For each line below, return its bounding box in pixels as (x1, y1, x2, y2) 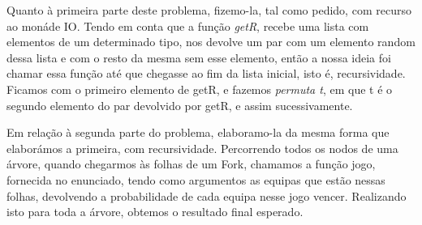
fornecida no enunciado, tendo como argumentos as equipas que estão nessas (6, 171, 385, 188)
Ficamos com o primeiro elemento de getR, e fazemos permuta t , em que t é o (6, 80, 393, 97)
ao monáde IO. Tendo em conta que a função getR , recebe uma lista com (6, 17, 369, 34)
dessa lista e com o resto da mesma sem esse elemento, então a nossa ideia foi (6, 49, 391, 66)
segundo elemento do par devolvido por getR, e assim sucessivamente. (6, 96, 353, 113)
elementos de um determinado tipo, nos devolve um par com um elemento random (6, 33, 416, 50)
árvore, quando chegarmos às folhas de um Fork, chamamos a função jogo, (6, 155, 376, 172)
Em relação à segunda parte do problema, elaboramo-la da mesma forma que (6, 124, 390, 141)
